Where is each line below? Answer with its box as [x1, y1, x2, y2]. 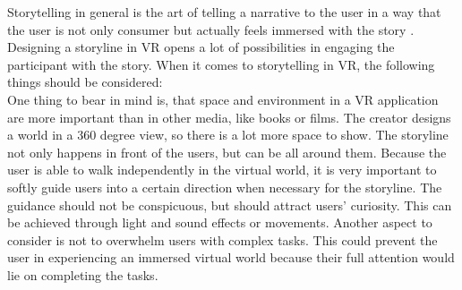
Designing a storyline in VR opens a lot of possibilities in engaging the [7, 38, 395, 56]
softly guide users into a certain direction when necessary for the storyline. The [7, 177, 442, 196]
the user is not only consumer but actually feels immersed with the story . [7, 20, 415, 38]
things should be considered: [7, 72, 163, 91]
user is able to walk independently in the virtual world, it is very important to [7, 160, 437, 179]
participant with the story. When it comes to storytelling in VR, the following [7, 55, 435, 73]
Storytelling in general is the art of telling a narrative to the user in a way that [7, 3, 441, 21]
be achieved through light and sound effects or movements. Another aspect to [7, 213, 432, 232]
